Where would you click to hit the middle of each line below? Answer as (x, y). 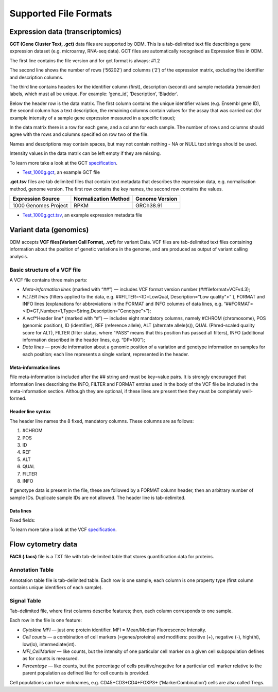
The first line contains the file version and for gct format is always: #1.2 (85, 60)
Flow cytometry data (44, 545)
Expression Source (36, 199)
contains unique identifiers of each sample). (56, 587)
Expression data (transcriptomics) (66, 32)
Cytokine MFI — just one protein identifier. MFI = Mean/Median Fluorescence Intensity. (115, 630)
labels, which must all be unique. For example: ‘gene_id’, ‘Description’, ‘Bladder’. (94, 94)
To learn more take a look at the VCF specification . (63, 529)
